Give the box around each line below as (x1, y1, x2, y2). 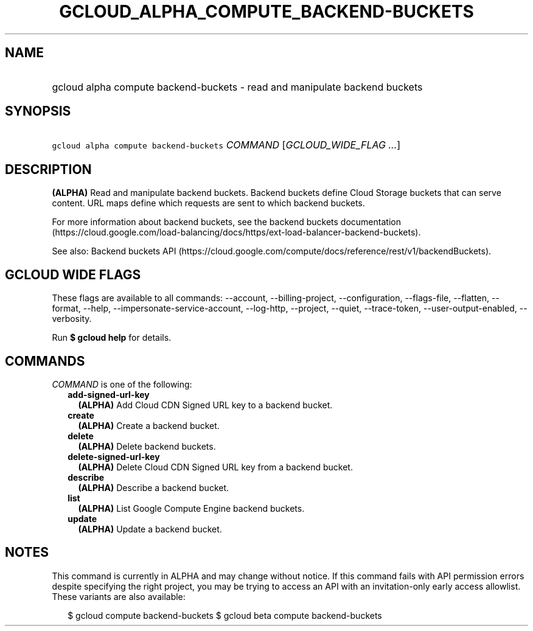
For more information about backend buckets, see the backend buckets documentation (52, 217, 401, 228)
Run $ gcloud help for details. (52, 332, 172, 343)
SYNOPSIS (5, 103, 71, 119)
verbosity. (52, 313, 92, 324)
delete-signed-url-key (68, 451, 160, 462)
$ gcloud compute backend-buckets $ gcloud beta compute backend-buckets (68, 610, 382, 621)
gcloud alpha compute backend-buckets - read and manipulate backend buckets (52, 80, 423, 93)
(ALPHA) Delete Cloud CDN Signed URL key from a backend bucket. (78, 461, 353, 472)
